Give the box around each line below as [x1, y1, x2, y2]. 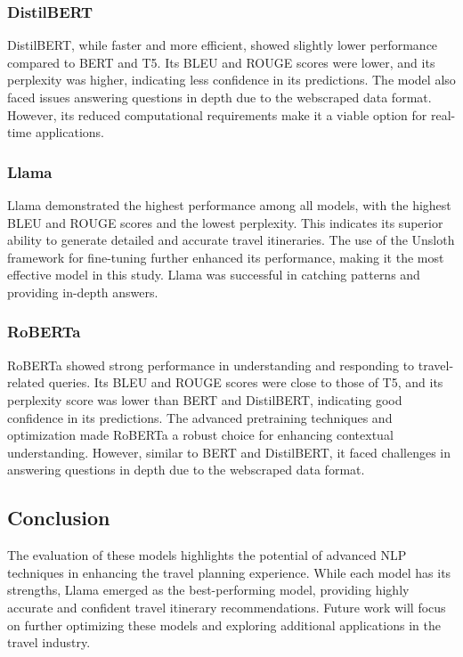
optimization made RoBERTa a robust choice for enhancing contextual [7, 426, 394, 444]
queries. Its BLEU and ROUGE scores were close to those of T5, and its [48, 373, 443, 392]
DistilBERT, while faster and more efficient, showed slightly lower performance [7, 36, 438, 54]
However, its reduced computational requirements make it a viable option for [7, 105, 427, 124]
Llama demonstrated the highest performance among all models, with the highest [7, 196, 451, 214]
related [7, 373, 45, 392]
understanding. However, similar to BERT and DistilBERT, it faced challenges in [7, 442, 451, 461]
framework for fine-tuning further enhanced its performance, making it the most [7, 247, 444, 266]
